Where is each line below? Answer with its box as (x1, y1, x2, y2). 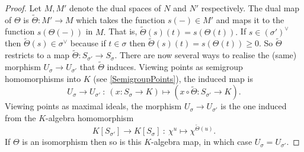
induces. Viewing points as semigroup (107, 61, 243, 73)
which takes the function (76, 13, 165, 26)
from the (5, 111, 36, 123)
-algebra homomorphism (46, 111, 134, 123)
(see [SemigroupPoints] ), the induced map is (93, 72, 253, 84)
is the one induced (220, 100, 287, 112)
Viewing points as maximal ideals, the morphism (5, 100, 182, 112)
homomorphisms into (5, 72, 81, 84)
